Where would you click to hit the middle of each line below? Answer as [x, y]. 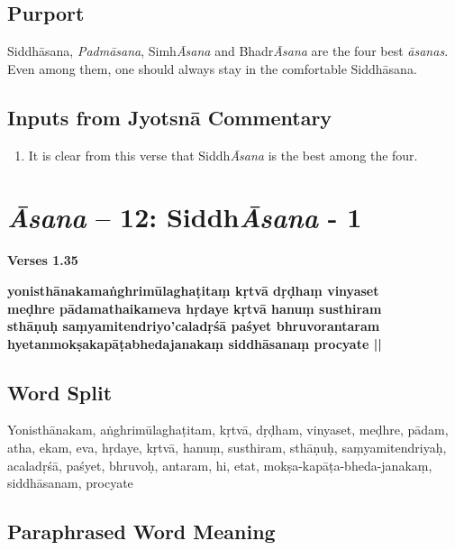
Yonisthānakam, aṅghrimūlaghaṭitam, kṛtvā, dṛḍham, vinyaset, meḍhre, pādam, [228, 430]
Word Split [60, 392]
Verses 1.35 [43, 260]
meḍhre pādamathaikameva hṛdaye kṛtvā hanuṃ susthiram [195, 308]
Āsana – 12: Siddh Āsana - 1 [185, 217]
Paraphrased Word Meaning [141, 532]
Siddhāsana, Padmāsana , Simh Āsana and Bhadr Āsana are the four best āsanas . [228, 51]
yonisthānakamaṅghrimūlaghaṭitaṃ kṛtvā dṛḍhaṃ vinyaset [193, 290]
